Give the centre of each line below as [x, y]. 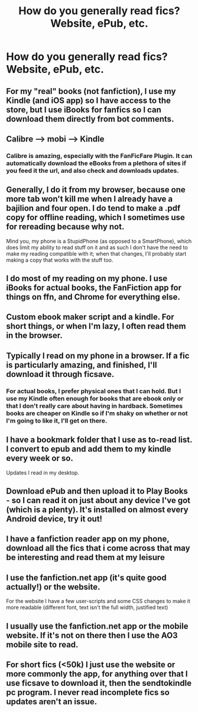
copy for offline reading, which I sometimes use [95, 218]
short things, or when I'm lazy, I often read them [96, 326]
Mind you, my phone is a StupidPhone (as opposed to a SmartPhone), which [99, 241]
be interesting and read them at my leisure [86, 558]
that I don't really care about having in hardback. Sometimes [95, 405]
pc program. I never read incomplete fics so [88, 692]
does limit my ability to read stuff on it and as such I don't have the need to [97, 247]
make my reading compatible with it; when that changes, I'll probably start [96, 253]
